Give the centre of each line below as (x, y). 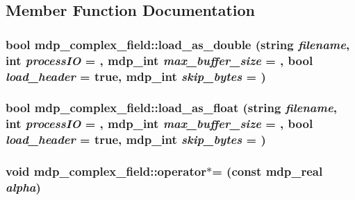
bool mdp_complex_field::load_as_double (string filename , (178, 44)
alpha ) (23, 187)
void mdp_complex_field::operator (106, 171)
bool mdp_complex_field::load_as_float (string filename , (171, 108)
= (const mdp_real (267, 171)
